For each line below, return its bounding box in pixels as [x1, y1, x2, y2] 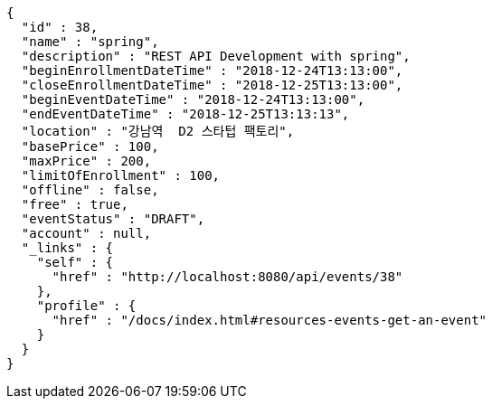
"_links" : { [21, 241, 114, 255]
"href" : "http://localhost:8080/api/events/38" [52, 269, 403, 284]
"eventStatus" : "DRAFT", [21, 212, 205, 226]
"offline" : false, [21, 183, 159, 197]
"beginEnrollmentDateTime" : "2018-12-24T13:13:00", [21, 63, 403, 78]
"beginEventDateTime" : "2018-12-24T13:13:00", [21, 92, 365, 107]
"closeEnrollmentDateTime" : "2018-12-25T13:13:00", [21, 78, 403, 92]
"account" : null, [21, 226, 152, 241]
